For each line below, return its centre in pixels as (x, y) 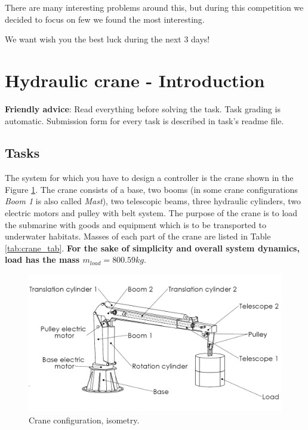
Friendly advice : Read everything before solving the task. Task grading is (143, 108)
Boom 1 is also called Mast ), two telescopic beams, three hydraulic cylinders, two (153, 201)
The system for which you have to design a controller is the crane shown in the (149, 178)
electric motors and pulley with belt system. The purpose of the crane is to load (151, 213)
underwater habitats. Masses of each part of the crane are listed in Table (138, 236)
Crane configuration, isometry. (84, 420)
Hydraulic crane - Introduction (135, 80)
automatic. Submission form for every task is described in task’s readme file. (144, 120)
